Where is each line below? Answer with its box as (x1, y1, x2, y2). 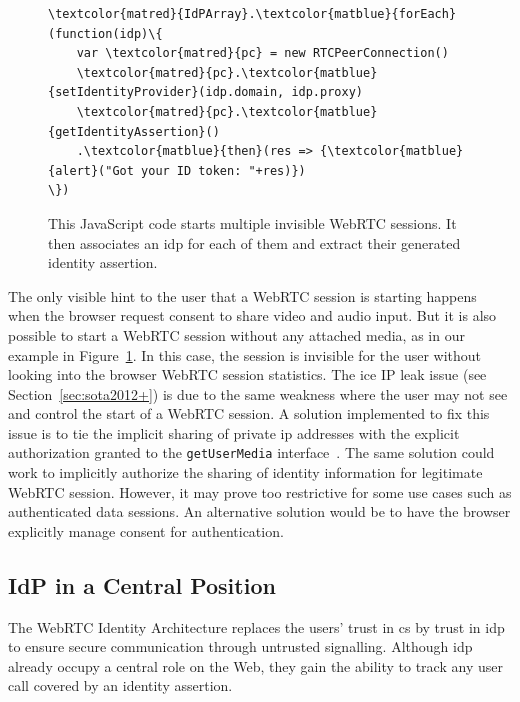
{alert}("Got (48, 163, 134, 178)
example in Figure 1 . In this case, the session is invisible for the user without (8, 344, 482, 365)
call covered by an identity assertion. (8, 675, 233, 696)
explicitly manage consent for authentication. (8, 520, 284, 541)
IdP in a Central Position (8, 569, 276, 600)
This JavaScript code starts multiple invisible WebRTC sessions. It (48, 212, 457, 233)
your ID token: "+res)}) (141, 163, 306, 178)
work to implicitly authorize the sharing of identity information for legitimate (8, 462, 483, 483)
